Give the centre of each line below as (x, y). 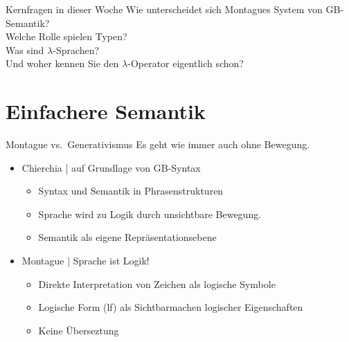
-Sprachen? (76, 49)
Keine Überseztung (79, 330)
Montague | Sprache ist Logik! (86, 261)
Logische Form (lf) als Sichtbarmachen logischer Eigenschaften (171, 307)
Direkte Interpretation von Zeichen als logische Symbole (157, 283)
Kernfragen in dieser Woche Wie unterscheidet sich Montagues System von (164, 9)
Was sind (25, 49)
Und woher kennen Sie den (62, 63)
